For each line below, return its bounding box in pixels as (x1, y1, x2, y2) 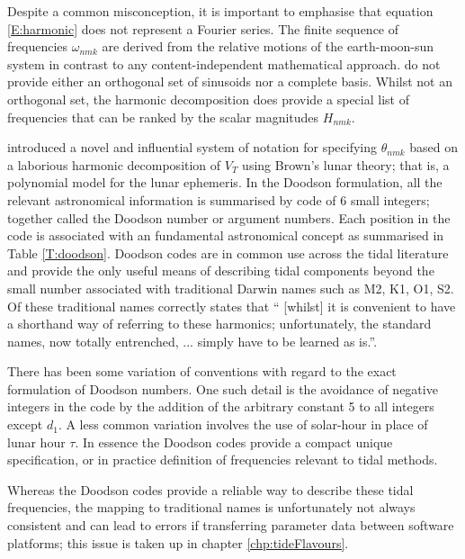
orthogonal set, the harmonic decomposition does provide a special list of (7, 89, 409, 108)
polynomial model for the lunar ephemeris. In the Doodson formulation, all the (7, 173, 443, 192)
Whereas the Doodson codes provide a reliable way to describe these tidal (7, 480, 414, 499)
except (7, 415, 43, 434)
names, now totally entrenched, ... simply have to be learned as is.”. (7, 331, 378, 350)
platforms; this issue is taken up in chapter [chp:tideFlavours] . (7, 533, 349, 552)
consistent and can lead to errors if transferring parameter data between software (7, 516, 454, 535)
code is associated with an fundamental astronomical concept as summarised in (7, 226, 444, 245)
